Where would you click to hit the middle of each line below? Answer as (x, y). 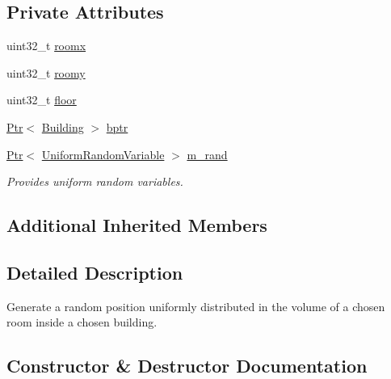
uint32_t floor (42, 100)
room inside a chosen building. (82, 322)
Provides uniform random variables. (95, 181)
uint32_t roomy (46, 72)
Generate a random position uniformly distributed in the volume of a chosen (196, 306)
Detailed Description (95, 272)
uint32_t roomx (46, 46)
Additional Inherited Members (137, 225)
